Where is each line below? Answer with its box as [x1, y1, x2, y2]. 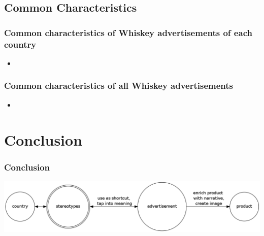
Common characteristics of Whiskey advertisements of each [4, 26, 252, 39]
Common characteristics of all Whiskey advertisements [4, 79, 234, 92]
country [4, 38, 37, 50]
